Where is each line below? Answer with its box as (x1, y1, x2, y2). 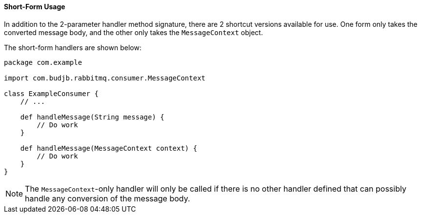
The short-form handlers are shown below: (4, 43, 141, 52)
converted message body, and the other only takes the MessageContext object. (4, 28, 263, 37)
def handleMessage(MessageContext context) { (20, 144, 198, 152)
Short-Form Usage (4, 2, 65, 11)
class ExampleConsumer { (4, 89, 99, 98)
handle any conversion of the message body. (25, 193, 190, 203)
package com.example (4, 58, 82, 66)
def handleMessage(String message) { (20, 113, 164, 121)
